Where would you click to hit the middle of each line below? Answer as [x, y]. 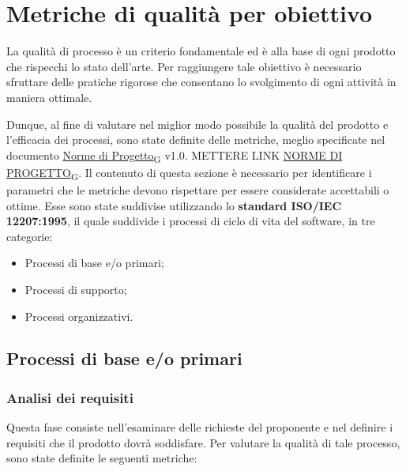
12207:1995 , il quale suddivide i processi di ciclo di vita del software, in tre [191, 221]
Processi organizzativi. [79, 316]
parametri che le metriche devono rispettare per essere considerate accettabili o [198, 189]
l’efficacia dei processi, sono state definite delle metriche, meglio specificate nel [196, 139]
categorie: [30, 236]
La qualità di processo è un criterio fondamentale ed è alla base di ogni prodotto [201, 51]
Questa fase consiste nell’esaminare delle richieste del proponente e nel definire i [200, 427]
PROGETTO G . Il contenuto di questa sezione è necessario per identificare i [189, 173]
